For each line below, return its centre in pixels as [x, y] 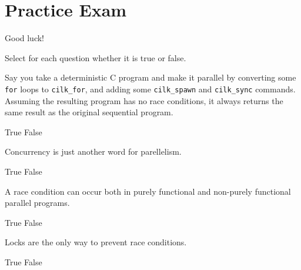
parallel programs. [37, 203]
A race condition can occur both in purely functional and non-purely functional [148, 191]
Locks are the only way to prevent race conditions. [96, 242]
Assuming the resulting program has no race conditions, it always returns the [144, 100]
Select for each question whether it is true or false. [96, 57]
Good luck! [25, 38]
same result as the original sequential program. [89, 112]
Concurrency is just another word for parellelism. [93, 151]
